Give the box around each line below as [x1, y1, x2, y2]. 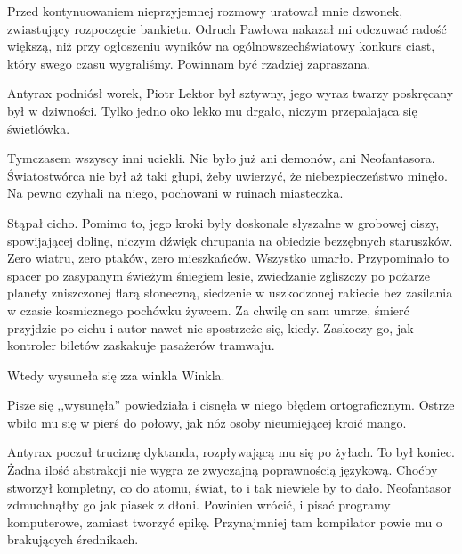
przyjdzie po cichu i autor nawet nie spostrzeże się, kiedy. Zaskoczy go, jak [7, 318, 414, 337]
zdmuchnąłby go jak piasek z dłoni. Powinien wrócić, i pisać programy [7, 495, 391, 514]
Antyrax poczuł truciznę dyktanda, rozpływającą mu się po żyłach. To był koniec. [7, 443, 455, 461]
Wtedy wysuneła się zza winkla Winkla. [7, 365, 225, 384]
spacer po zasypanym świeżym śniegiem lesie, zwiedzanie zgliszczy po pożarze [7, 265, 430, 284]
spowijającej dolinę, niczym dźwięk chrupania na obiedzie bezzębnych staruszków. [7, 231, 453, 249]
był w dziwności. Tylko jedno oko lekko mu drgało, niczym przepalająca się [7, 101, 417, 119]
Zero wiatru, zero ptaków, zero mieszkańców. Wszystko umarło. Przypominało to [7, 248, 450, 267]
